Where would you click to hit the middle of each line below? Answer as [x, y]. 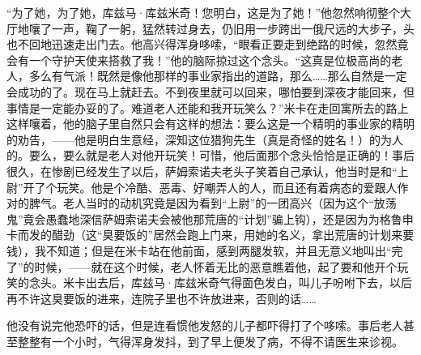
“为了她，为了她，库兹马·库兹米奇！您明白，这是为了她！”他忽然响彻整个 [204, 12]
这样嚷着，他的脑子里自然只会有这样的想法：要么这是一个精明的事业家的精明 [210, 124]
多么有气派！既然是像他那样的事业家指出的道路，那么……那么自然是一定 [218, 76]
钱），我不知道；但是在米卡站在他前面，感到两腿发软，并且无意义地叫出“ [199, 250]
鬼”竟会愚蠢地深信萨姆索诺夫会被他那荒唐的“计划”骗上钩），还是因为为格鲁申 [210, 218]
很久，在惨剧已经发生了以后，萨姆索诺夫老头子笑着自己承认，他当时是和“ [202, 171]
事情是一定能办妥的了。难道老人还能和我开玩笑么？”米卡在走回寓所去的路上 [208, 107]
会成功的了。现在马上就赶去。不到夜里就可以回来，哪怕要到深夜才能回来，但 [210, 91]
